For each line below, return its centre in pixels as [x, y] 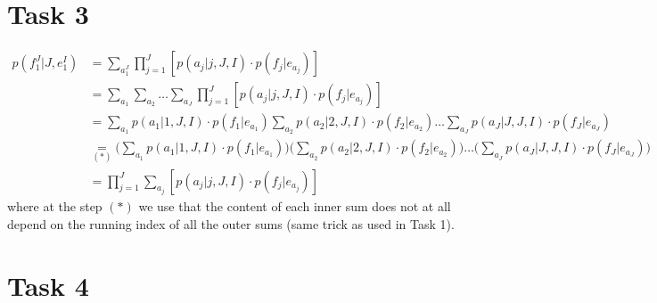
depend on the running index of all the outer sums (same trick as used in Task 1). [231, 223]
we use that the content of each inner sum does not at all [295, 206]
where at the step [55, 206]
